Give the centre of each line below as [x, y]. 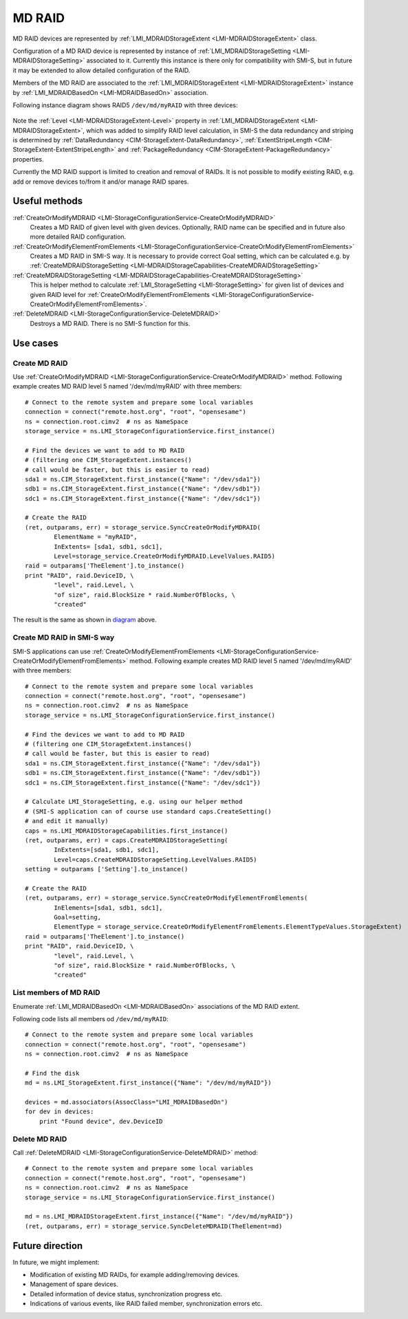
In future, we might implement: [56, 1262]
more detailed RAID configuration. [78, 237]
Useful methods [48, 201]
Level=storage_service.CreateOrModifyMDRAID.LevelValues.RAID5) [164, 556]
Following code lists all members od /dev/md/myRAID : [90, 1018]
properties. [28, 159]
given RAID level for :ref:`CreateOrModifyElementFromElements [120, 294]
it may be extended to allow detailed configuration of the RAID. [101, 70]
